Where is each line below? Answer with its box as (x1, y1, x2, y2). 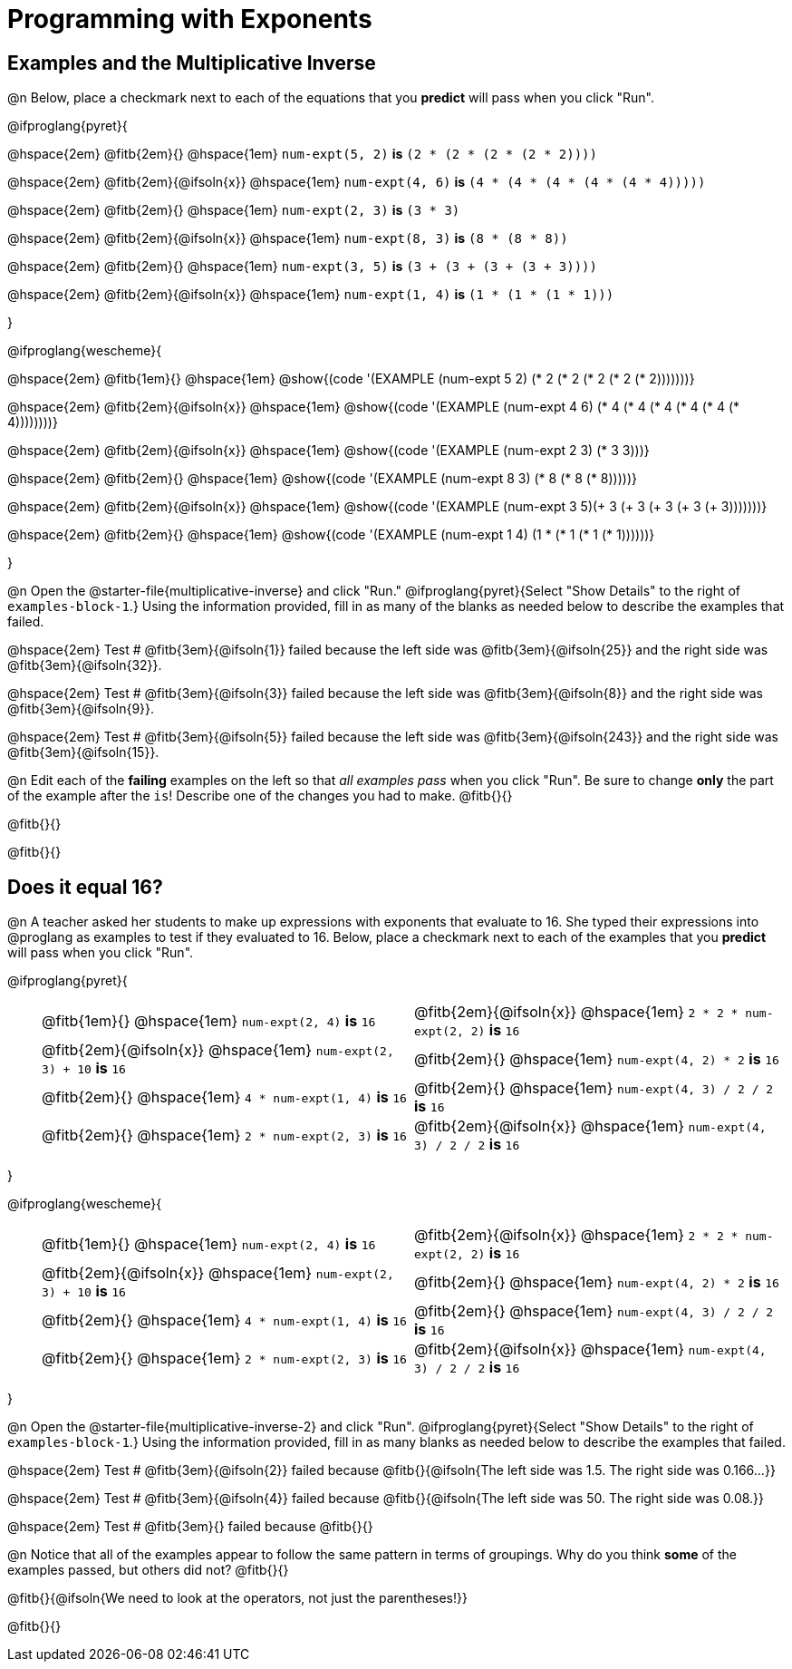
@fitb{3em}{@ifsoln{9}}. (7, 701, 155, 717)
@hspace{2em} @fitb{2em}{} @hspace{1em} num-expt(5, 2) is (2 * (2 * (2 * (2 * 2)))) (7, 146, 597, 162)
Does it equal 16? (7, 875, 163, 898)
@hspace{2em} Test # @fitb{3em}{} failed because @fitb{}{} (7, 1519, 373, 1535)
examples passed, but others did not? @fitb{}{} (7, 1562, 289, 1578)
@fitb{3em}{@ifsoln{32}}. (7, 657, 162, 674)
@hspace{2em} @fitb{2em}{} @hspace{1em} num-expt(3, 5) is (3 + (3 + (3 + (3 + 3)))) (7, 258, 597, 275)
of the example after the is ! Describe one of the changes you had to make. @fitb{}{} (7, 788, 513, 804)
